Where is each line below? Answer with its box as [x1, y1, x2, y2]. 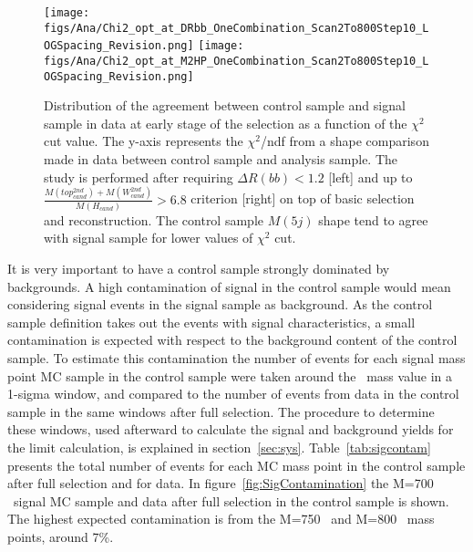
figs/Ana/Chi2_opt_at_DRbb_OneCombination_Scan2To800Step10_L [44, 21, 429, 35]
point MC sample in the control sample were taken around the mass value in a [7, 366, 453, 385]
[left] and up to [328, 167, 413, 186]
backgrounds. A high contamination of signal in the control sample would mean [7, 276, 451, 296]
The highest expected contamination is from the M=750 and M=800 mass [7, 509, 435, 528]
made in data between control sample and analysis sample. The [44, 150, 398, 169]
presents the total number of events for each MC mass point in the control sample [7, 455, 466, 474]
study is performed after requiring [44, 167, 233, 186]
